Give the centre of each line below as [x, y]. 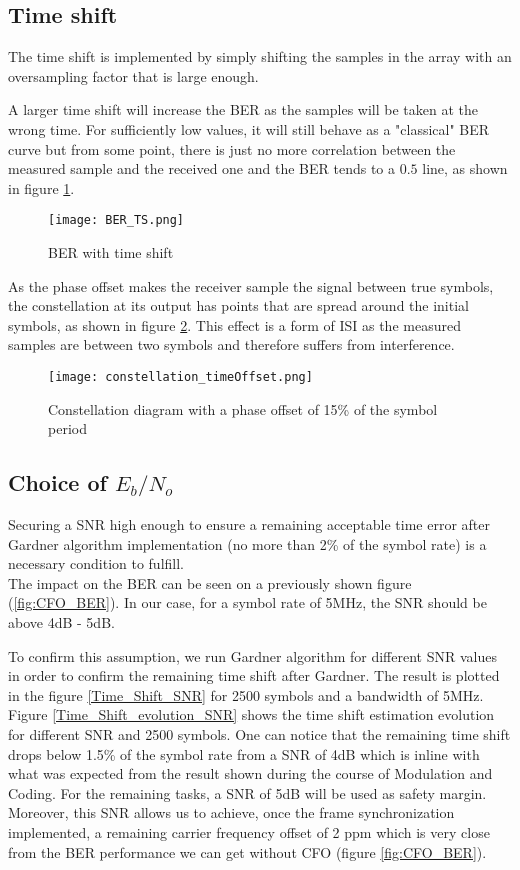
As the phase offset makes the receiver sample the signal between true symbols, [251, 285]
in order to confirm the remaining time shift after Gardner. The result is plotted [254, 675]
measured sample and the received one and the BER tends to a [202, 168]
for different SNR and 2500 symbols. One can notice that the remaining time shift [259, 733]
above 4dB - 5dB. [61, 622]
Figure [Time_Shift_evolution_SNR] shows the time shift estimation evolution [251, 714]
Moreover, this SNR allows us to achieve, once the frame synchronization [231, 812]
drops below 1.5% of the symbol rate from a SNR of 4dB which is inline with [244, 753]
